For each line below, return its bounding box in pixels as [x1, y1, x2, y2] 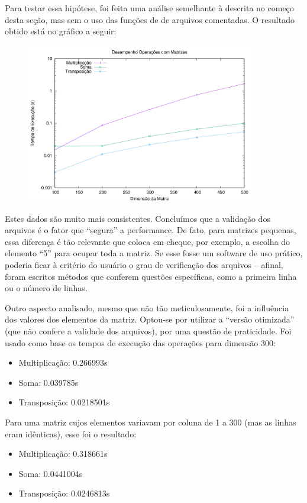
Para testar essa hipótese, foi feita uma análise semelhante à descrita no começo [5, 2, 294, 14]
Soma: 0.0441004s [18, 467, 83, 479]
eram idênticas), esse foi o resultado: [5, 427, 137, 440]
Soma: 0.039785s [18, 376, 79, 388]
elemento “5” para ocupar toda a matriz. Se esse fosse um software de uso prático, [5, 247, 303, 259]
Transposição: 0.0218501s [18, 396, 110, 408]
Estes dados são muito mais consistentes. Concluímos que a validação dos [5, 212, 270, 224]
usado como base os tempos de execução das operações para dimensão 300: [5, 336, 276, 349]
